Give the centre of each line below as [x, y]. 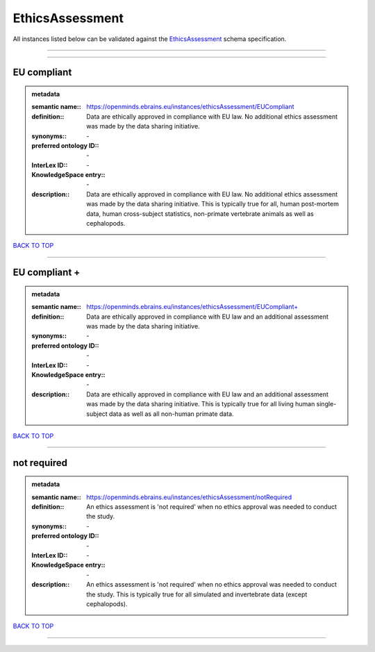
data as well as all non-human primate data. [171, 414]
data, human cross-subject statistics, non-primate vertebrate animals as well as [200, 214]
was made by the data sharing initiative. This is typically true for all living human [201, 404]
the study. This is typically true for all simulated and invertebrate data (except [197, 594]
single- [326, 404]
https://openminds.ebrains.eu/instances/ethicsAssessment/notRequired [189, 497]
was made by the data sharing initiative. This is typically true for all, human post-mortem [213, 204]
